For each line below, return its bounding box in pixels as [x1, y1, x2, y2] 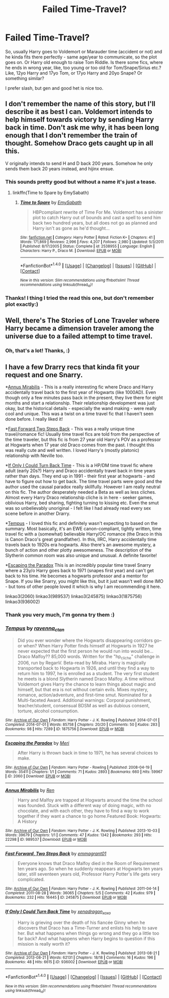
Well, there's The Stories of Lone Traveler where [5, 316, 160, 325]
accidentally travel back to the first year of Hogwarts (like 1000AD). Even [5, 389, 156, 395]
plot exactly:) [5, 301, 39, 308]
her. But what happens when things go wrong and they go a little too [17, 930, 159, 937]
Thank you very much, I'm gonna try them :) [5, 611, 115, 618]
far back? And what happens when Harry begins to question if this [17, 936, 155, 942]
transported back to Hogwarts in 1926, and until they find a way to [17, 665, 155, 671]
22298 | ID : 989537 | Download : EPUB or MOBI [5, 837, 87, 842]
